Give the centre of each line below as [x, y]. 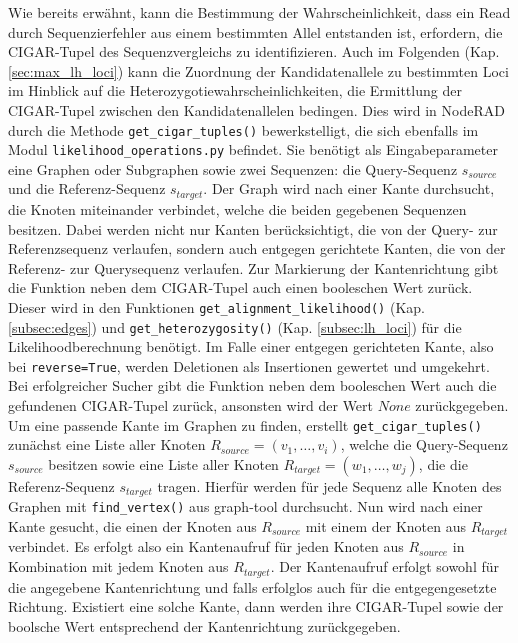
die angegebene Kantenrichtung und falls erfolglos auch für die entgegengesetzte [252, 586]
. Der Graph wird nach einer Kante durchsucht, [349, 188]
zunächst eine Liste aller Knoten [107, 444]
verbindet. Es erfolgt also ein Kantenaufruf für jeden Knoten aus [206, 546]
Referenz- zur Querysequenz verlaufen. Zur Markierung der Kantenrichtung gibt [253, 267]
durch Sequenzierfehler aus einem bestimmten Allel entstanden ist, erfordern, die [255, 31]
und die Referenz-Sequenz [87, 188]
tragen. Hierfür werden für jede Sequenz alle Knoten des [329, 485]
